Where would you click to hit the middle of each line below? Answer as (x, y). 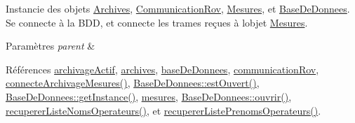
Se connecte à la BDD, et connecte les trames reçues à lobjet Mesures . (157, 22)
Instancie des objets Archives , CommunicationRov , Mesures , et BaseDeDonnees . (178, 8)
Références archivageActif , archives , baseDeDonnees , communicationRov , (162, 69)
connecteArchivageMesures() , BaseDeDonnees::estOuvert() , (133, 83)
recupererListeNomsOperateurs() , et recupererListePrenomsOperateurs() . (163, 110)
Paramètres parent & (51, 46)
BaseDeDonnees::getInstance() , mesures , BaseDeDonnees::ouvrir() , (149, 96)
